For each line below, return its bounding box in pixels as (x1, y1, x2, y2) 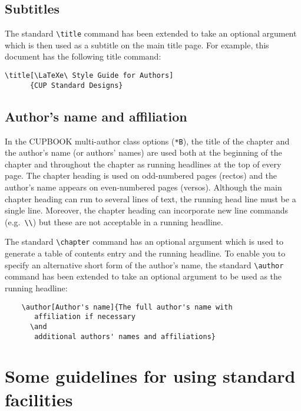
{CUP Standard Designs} (29, 81, 123, 90)
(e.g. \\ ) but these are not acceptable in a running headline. (5, 215, 223, 228)
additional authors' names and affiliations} (34, 332, 216, 341)
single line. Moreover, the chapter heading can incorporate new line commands (5, 204, 289, 216)
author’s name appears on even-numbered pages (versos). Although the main (5, 181, 282, 193)
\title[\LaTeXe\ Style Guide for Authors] (5, 71, 174, 80)
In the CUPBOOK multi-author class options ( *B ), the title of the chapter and (5, 134, 290, 147)
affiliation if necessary (34, 313, 135, 321)
